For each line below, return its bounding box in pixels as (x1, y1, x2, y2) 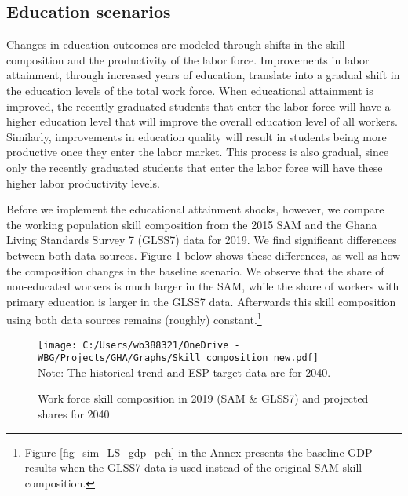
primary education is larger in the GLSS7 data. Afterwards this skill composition (6, 293, 396, 309)
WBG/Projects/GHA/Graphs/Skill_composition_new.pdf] (38, 352, 319, 364)
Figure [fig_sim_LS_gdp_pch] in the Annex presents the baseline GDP (24, 443, 373, 460)
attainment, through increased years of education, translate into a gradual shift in (6, 67, 400, 83)
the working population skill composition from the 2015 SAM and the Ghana (6, 216, 377, 232)
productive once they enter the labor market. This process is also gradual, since (6, 144, 389, 160)
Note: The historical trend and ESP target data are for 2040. (38, 363, 331, 380)
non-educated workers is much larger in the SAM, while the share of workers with (6, 278, 399, 294)
